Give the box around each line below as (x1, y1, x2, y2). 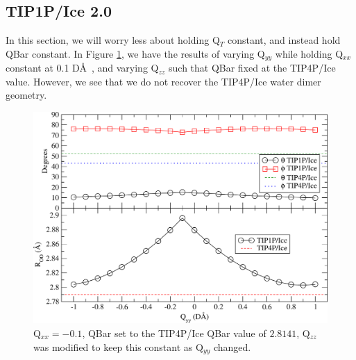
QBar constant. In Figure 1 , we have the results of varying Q (6, 46, 265, 60)
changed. (213, 339, 251, 354)
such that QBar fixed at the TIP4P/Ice (169, 60, 336, 75)
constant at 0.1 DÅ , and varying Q (6, 60, 159, 75)
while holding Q (275, 46, 344, 60)
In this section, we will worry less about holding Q (6, 33, 220, 47)
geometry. (6, 88, 47, 102)
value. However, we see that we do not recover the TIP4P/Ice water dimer (6, 74, 321, 88)
